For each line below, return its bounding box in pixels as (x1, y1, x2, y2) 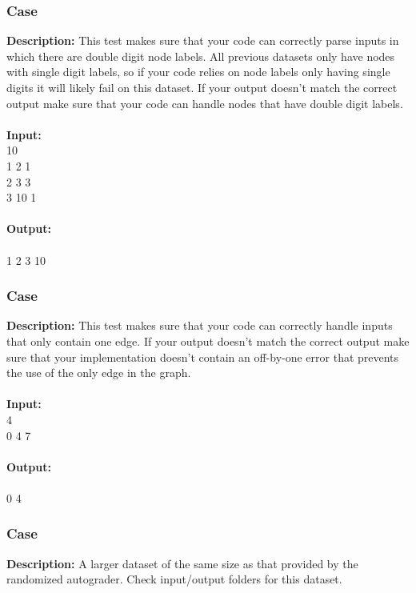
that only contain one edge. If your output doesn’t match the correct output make (6, 332, 410, 349)
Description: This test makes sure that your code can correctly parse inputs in (6, 32, 399, 49)
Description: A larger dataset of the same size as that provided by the (6, 555, 358, 571)
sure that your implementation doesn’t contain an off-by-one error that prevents (6, 348, 399, 365)
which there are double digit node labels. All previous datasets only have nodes (6, 47, 395, 64)
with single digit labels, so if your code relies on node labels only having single (6, 63, 390, 80)
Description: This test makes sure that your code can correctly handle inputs (6, 317, 393, 334)
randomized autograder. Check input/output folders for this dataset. (6, 571, 342, 587)
